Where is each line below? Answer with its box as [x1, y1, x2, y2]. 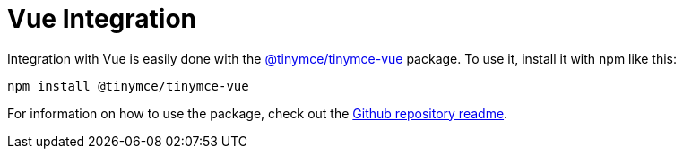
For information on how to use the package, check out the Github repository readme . [7, 105, 508, 121]
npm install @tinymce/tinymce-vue [7, 78, 249, 93]
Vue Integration [7, 4, 197, 34]
